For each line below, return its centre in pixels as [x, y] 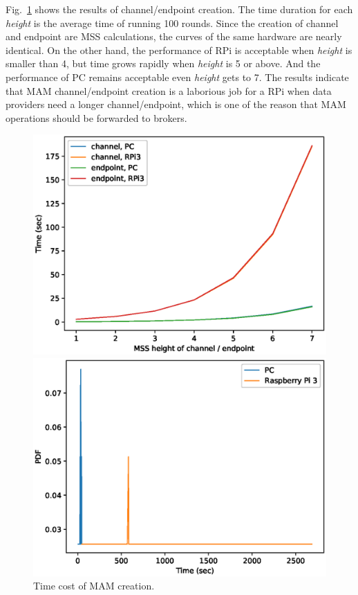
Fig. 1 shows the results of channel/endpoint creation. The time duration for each [179, 9]
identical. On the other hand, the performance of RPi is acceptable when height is [179, 50]
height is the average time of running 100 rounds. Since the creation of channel [172, 23]
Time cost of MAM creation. [94, 586]
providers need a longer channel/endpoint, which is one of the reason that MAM [176, 104]
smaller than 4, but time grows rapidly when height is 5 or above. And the [163, 63]
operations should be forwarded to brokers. [96, 117]
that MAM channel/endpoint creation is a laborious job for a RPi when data [169, 90]
